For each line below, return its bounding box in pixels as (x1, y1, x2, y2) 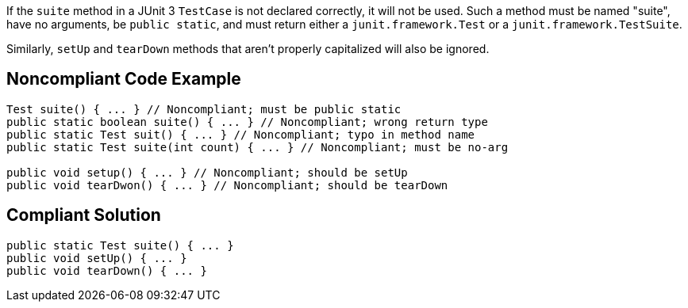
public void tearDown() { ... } (6, 264, 207, 277)
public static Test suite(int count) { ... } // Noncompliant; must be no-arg (6, 140, 509, 154)
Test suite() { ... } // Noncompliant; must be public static (6, 102, 402, 116)
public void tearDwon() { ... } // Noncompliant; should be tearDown (6, 178, 448, 192)
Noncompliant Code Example (6, 69, 241, 89)
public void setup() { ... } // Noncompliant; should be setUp (6, 165, 408, 179)
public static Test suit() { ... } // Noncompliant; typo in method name (6, 127, 475, 141)
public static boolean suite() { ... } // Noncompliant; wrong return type (6, 115, 488, 128)
